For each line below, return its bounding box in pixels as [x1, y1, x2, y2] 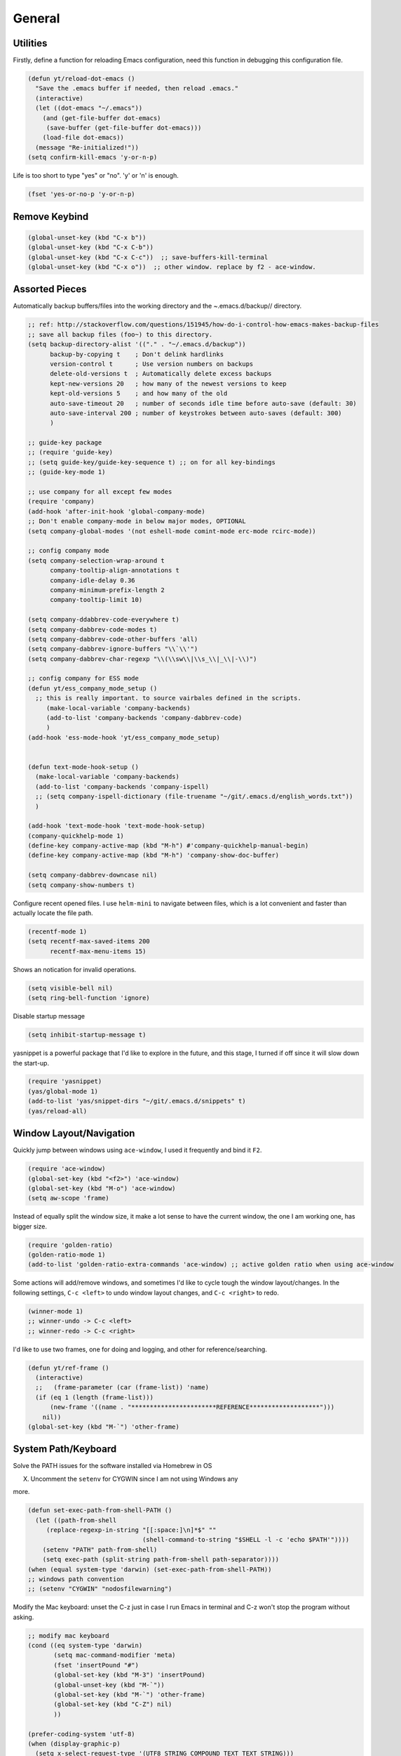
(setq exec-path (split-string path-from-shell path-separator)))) [42, 1556, 280, 1564]
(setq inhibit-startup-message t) [27, 1031, 147, 1039]
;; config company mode [27, 546, 110, 555]
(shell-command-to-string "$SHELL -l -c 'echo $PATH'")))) [142, 1535, 350, 1544]
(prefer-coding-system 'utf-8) [27, 1730, 136, 1738]
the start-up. [13, 1059, 49, 1067]
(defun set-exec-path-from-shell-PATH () [27, 1507, 172, 1514]
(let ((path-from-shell [35, 1516, 117, 1524]
